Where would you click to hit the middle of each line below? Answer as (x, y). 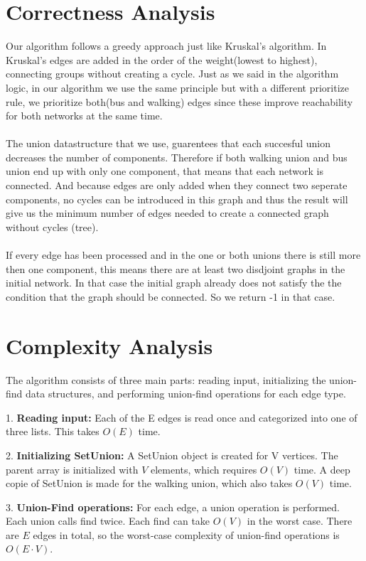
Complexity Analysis (109, 345)
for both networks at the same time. (84, 116)
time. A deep (322, 469)
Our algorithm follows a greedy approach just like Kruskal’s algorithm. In (166, 46)
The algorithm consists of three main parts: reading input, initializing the (166, 379)
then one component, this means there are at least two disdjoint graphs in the (176, 268)
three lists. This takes (53, 431)
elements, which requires (204, 469)
